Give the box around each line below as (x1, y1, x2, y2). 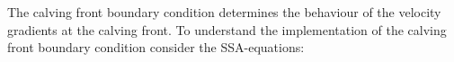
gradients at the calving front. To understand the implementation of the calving (7, 20, 447, 39)
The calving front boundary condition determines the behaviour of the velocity (7, 3, 441, 21)
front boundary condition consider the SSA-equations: (7, 38, 305, 57)
